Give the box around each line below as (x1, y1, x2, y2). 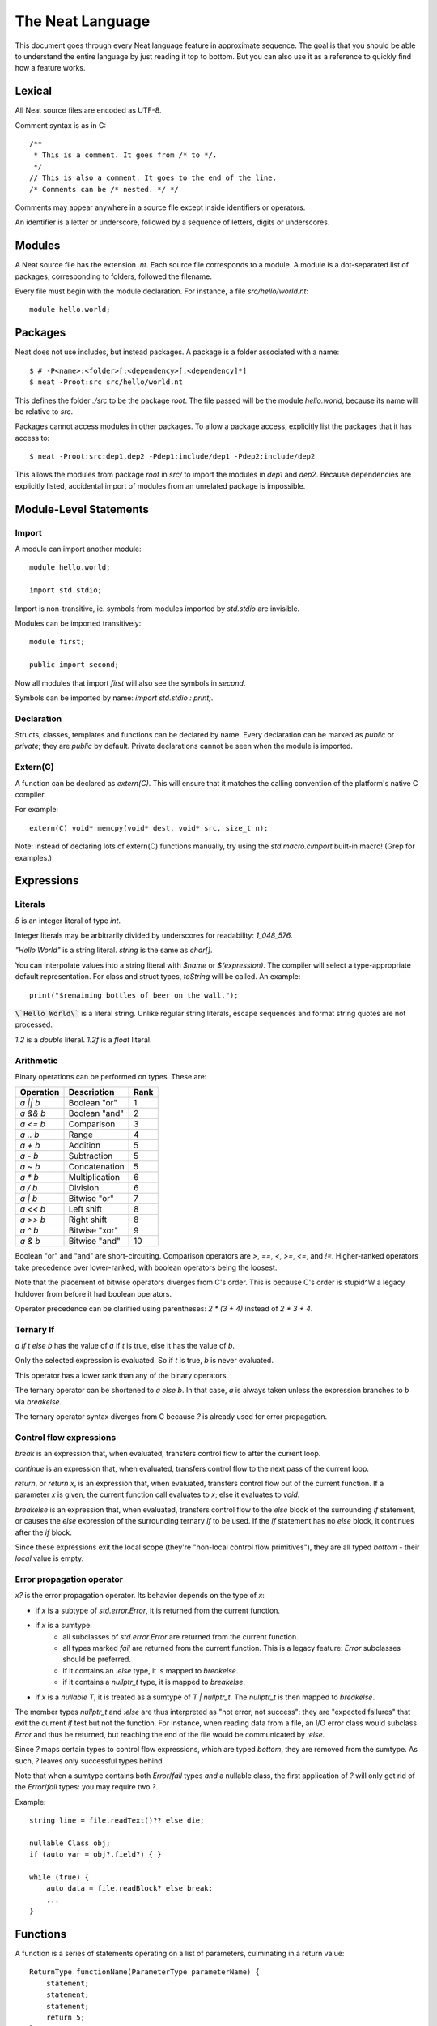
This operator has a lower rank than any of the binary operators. (15, 1370, 229, 1380)
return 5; (45, 2013, 85, 2022)
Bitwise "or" (68, 1193, 115, 1204)
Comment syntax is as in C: (15, 120, 107, 130)
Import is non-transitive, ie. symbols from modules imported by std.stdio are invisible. (15, 604, 300, 613)
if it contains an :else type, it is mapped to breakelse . (62, 1665, 239, 1675)
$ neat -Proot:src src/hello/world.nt (29, 378, 184, 387)
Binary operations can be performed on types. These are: (15, 1071, 207, 1081)
